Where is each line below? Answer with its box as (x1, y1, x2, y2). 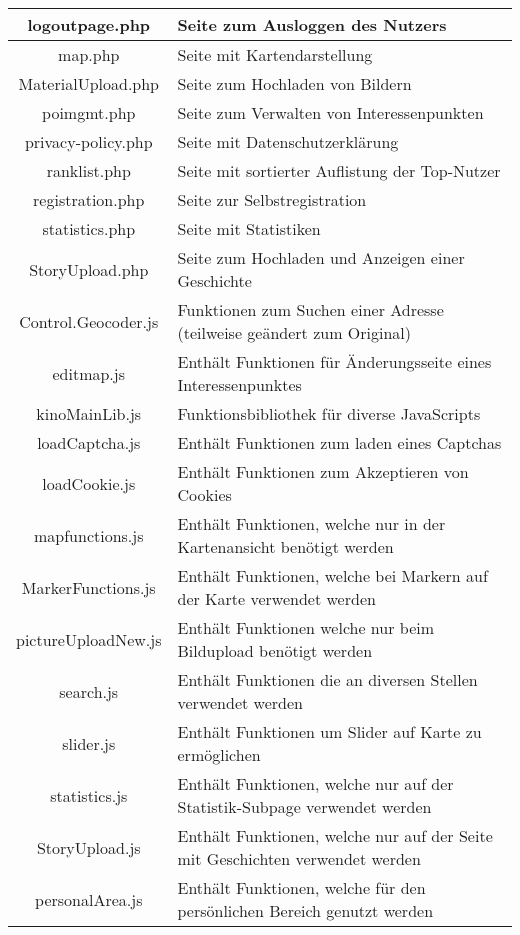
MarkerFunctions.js (21, 575, 156, 599)
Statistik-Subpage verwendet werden (177, 795, 432, 818)
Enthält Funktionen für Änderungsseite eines (177, 350, 492, 373)
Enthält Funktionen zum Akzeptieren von (177, 460, 469, 483)
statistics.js (50, 783, 128, 807)
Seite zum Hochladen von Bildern (177, 72, 412, 95)
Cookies (177, 483, 232, 506)
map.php (58, 43, 120, 66)
